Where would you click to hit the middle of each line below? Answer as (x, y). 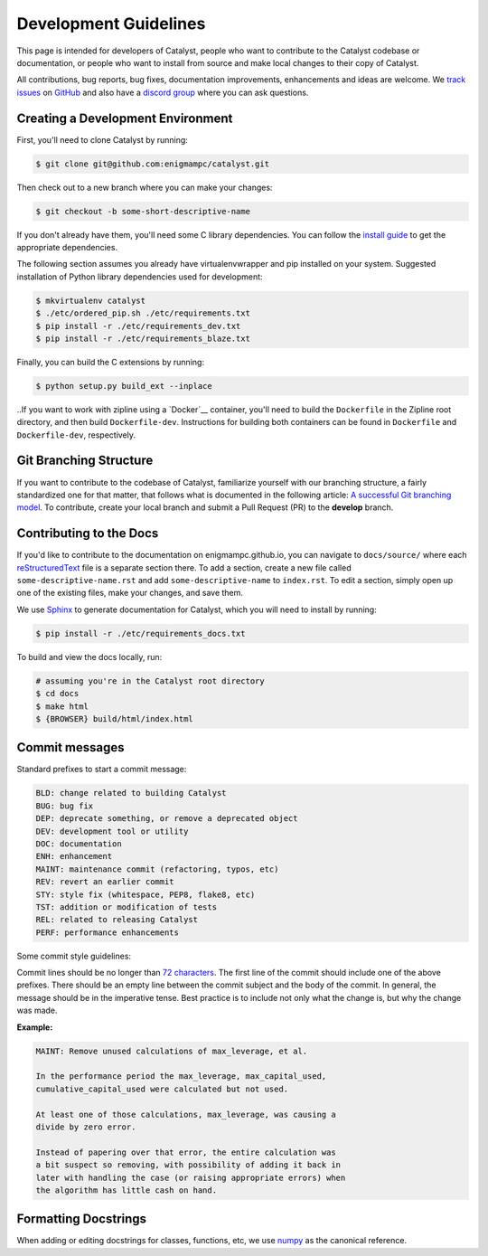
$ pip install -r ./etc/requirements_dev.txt (138, 326)
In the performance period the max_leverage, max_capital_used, (181, 1077)
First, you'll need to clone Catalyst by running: (103, 139)
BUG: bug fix (65, 806)
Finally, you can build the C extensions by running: (111, 362)
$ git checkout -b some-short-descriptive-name (143, 211)
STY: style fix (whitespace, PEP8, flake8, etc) (145, 894)
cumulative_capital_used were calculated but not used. (162, 1089)
